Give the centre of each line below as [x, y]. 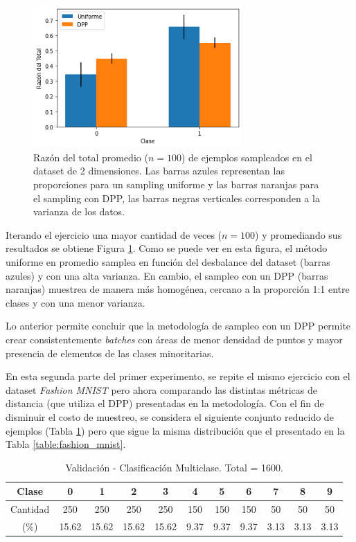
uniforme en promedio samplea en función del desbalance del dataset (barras [168, 261]
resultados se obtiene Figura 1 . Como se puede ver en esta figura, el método [167, 248]
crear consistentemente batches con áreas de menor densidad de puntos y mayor [174, 339]
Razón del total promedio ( [91, 157]
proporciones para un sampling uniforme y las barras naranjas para [176, 184]
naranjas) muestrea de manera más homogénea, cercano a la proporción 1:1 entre [178, 289]
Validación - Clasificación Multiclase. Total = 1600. [174, 467]
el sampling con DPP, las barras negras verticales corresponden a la [177, 198]
